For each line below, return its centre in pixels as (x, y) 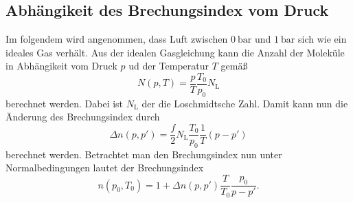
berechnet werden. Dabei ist (65, 103)
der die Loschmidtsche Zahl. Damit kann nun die (245, 103)
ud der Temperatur (169, 66)
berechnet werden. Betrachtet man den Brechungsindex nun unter (144, 154)
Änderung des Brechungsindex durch (83, 117)
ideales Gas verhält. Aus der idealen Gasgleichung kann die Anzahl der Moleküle (175, 52)
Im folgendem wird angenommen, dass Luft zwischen (117, 39)
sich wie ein (322, 39)
